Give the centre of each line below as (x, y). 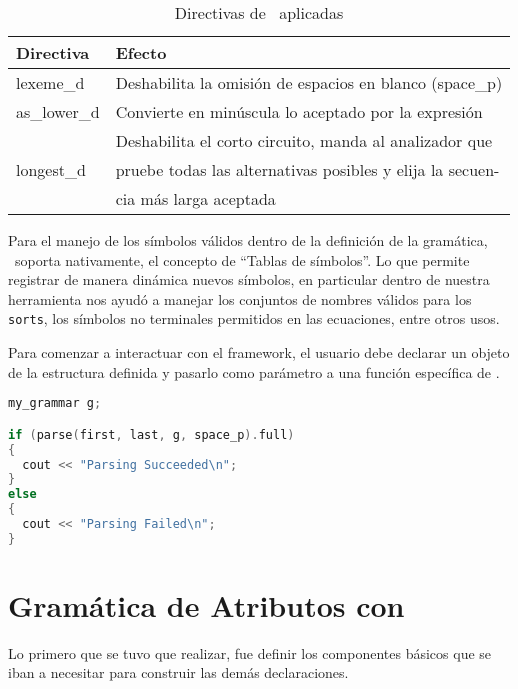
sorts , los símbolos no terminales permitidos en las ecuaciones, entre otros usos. (254, 318)
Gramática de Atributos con (206, 604)
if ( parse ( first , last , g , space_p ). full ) (151, 434)
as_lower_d (58, 111)
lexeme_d (50, 82)
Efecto (141, 52)
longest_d (51, 169)
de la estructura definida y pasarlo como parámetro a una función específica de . (254, 371)
